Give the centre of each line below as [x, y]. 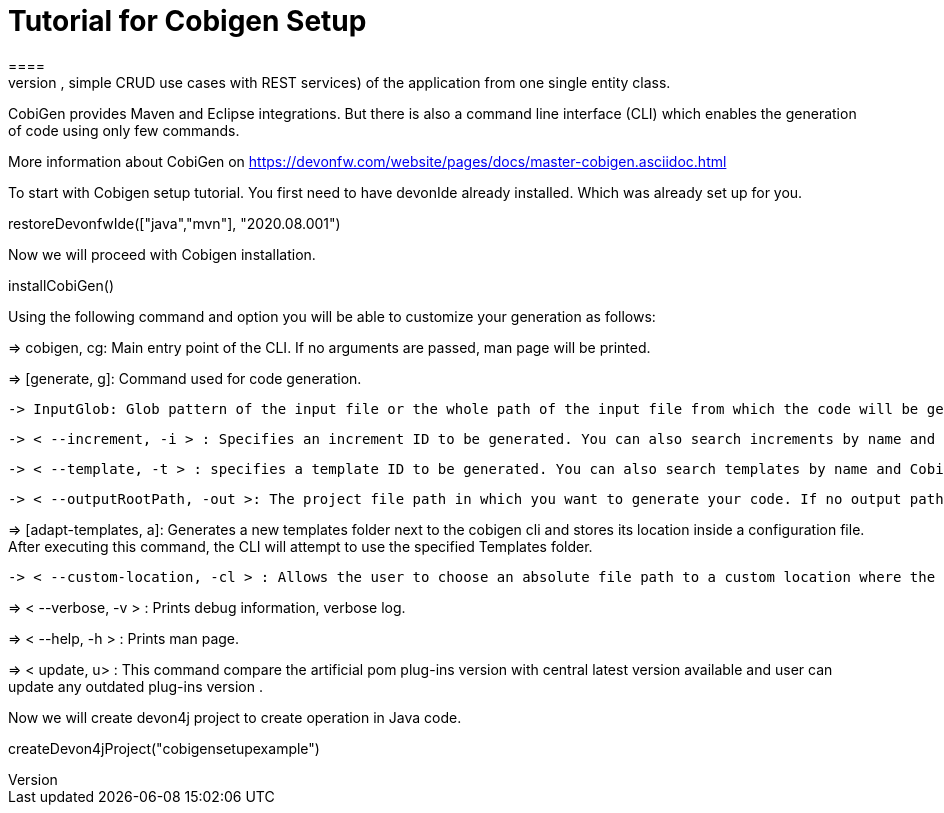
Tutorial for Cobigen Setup [187, 21]
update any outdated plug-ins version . [135, 686]
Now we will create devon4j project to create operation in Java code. [235, 717]
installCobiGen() [61, 285]
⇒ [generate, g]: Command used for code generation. [185, 378]
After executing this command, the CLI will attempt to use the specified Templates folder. [300, 546]
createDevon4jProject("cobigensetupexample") [164, 748]
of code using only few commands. [124, 130]
